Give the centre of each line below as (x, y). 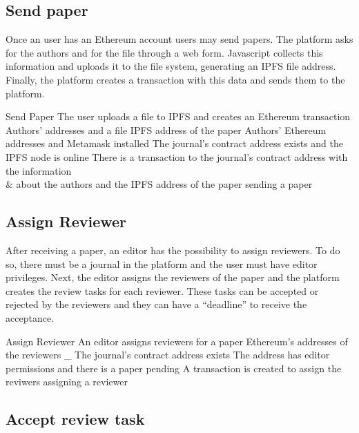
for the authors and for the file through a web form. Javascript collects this (164, 52)
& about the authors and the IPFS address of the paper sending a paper (159, 184)
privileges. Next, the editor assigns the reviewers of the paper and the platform (173, 277)
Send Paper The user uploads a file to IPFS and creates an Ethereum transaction (178, 116)
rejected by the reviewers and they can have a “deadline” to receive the (156, 304)
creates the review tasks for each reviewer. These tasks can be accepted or (162, 290)
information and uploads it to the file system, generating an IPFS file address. (171, 66)
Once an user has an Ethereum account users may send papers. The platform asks (179, 39)
